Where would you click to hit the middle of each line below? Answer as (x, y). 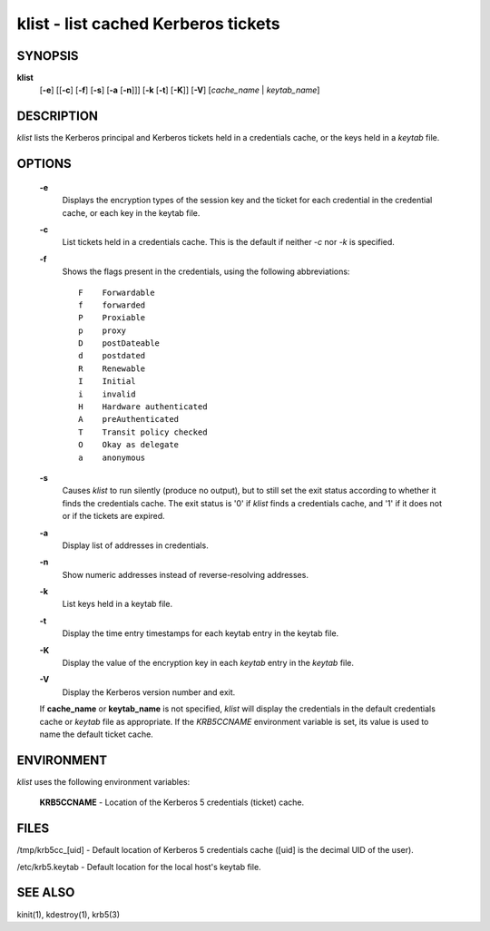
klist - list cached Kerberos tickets (148, 24)
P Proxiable (112, 318)
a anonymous (112, 457)
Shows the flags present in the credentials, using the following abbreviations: (206, 271)
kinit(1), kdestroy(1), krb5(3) (69, 914)
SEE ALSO (46, 892)
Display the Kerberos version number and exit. (149, 692)
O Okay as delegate (129, 445)
